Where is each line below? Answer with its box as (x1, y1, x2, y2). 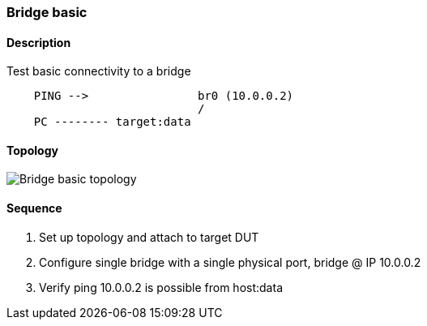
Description (6, 35, 71, 49)
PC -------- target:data (33, 115, 191, 129)
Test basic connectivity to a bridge (6, 64, 191, 79)
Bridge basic (6, 4, 88, 20)
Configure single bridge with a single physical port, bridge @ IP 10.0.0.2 (39, 255, 421, 269)
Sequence (6, 201, 62, 216)
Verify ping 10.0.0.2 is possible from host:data (39, 280, 283, 294)
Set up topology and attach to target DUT (39, 229, 259, 244)
